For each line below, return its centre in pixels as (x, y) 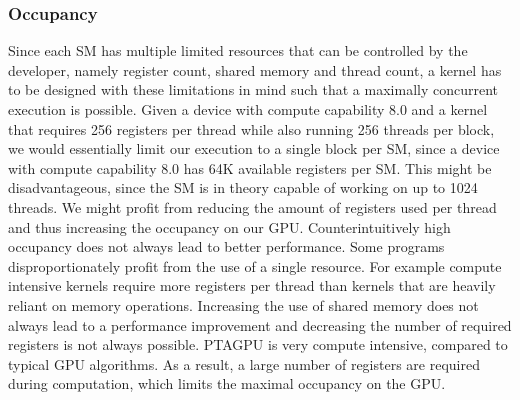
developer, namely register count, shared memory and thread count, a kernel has (255, 69)
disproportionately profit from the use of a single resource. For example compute (255, 265)
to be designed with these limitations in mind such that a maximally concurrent (253, 89)
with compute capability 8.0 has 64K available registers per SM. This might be (250, 167)
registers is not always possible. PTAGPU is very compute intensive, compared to (258, 344)
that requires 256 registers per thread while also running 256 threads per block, (251, 128)
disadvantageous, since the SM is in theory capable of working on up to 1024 (243, 187)
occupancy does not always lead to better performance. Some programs (226, 246)
